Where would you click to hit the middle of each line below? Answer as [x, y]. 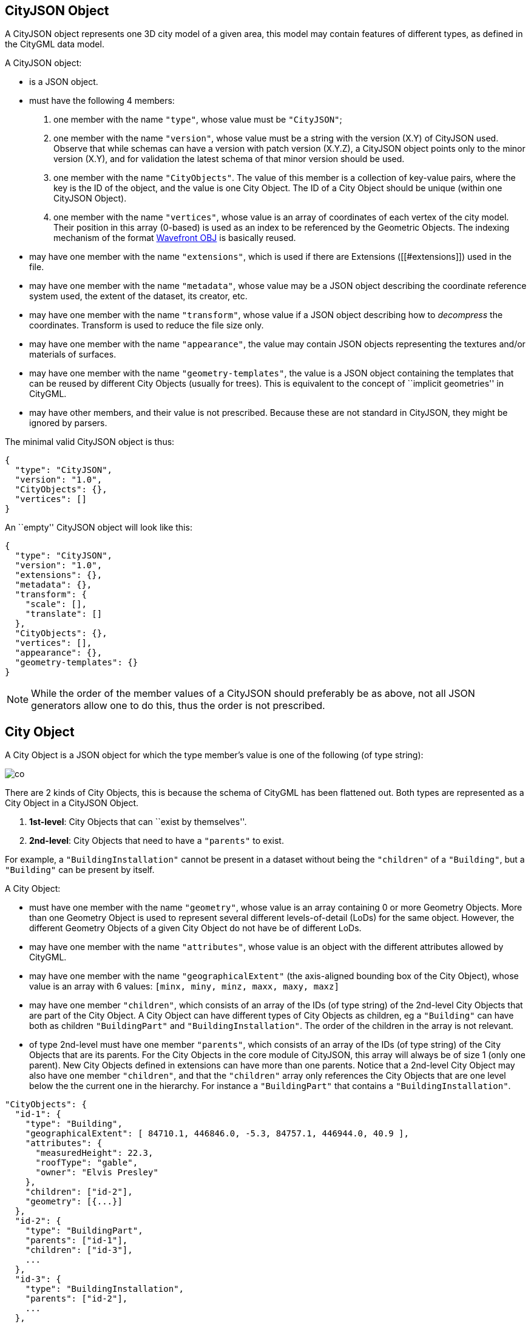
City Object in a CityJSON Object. [72, 803]
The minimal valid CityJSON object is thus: [90, 442]
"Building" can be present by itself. [80, 870]
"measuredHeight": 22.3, [94, 1153]
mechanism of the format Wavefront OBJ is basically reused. [175, 238]
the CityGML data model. [55, 44]
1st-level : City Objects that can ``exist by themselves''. [138, 822]
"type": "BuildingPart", [84, 1231]
